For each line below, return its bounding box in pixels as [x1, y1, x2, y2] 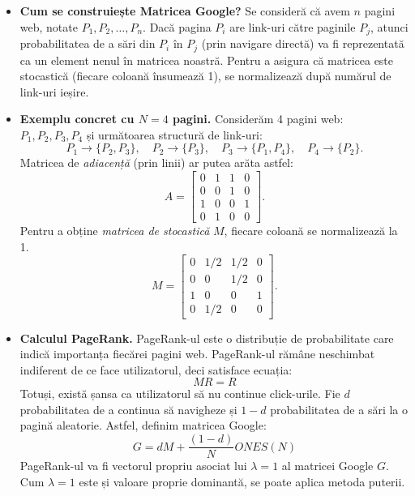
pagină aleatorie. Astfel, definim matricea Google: [19, 417, 267, 434]
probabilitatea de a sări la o [270, 400, 409, 417]
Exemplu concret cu [19, 110, 135, 127]
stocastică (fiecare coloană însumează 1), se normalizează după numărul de [19, 67, 391, 84]
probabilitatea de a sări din [19, 35, 156, 52]
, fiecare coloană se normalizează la [224, 222, 398, 239]
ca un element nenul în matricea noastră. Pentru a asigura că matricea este [19, 51, 394, 68]
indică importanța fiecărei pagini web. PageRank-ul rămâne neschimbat [19, 345, 375, 362]
